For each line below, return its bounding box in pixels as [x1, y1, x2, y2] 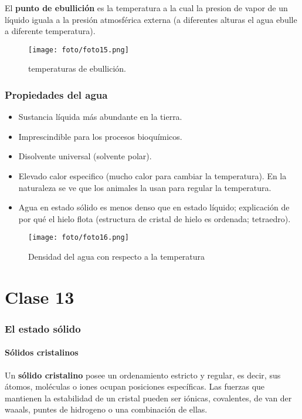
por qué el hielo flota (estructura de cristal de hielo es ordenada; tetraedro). [18, 212, 291, 224]
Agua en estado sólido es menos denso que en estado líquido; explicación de [18, 201, 290, 213]
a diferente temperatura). [5, 25, 96, 37]
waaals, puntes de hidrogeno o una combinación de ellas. [5, 403, 208, 415]
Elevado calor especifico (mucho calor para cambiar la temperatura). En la [18, 170, 287, 182]
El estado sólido [5, 321, 81, 336]
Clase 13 [5, 284, 74, 309]
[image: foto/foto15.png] [28, 45, 129, 54]
